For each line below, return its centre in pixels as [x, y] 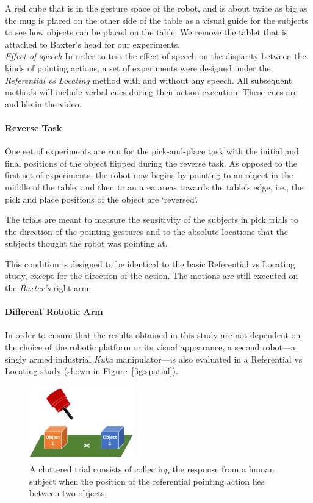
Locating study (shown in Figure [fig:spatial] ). [92, 371]
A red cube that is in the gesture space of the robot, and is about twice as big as [156, 8]
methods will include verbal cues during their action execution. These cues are [151, 92]
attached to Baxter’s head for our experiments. [93, 44]
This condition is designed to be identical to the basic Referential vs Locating [150, 263]
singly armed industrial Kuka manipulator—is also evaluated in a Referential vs [154, 359]
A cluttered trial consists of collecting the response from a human [152, 469]
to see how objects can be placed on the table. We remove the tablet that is [146, 32]
